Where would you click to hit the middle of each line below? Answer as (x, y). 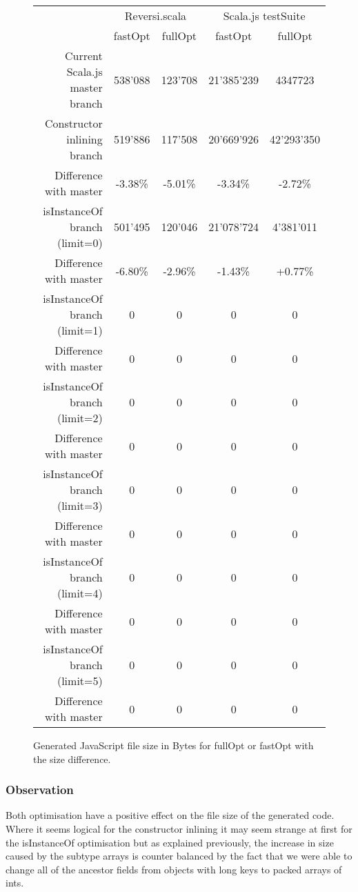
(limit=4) (80, 593)
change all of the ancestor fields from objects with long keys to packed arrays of (174, 869)
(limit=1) (80, 330)
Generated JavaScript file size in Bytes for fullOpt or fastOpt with (173, 745)
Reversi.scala (156, 16)
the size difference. (72, 759)
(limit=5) (80, 681)
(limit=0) (80, 242)
